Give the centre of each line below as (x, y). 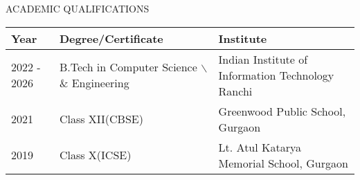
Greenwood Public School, (282, 111)
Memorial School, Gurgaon (283, 163)
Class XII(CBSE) (101, 119)
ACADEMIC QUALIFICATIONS (78, 8)
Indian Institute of (263, 59)
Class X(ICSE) (95, 155)
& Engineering (94, 83)
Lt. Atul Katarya (260, 147)
